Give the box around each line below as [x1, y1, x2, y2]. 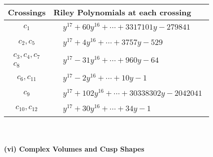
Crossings [8, 6, 46, 18]
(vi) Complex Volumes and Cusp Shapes [4, 144, 144, 154]
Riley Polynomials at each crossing [53, 6, 191, 18]
